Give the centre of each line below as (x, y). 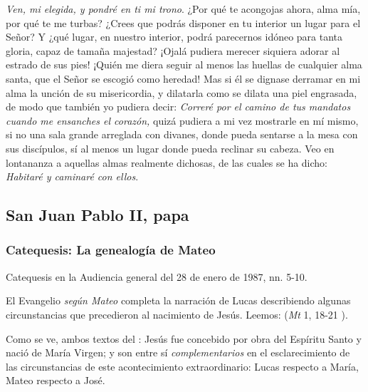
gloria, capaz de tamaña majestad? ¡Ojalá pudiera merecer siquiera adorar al (173, 50)
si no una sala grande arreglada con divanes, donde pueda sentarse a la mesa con (182, 134)
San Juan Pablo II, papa (98, 215)
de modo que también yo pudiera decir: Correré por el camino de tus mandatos (178, 107)
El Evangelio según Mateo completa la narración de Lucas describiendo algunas (178, 300)
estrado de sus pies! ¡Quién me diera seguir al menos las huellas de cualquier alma (184, 65)
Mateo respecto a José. (56, 380)
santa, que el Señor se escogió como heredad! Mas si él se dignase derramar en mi (183, 78)
